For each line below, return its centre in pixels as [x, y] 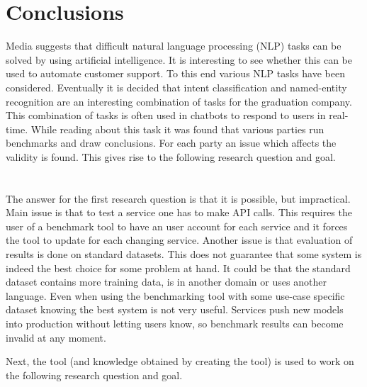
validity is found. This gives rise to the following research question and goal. [171, 156]
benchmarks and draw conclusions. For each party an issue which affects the [171, 143]
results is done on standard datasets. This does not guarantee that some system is [184, 254]
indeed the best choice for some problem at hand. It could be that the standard [178, 268]
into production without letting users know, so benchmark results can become [175, 323]
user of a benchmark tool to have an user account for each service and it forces [177, 226]
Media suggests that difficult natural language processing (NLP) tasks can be [174, 46]
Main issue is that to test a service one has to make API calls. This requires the [179, 212]
